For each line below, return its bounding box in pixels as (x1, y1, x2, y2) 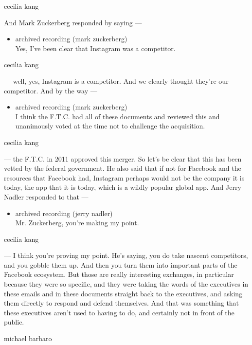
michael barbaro (4, 333, 52, 344)
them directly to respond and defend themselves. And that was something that (4, 298, 239, 308)
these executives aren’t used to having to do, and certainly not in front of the (4, 307, 234, 317)
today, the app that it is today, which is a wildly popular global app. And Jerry (4, 182, 241, 192)
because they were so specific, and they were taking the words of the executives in (4, 279, 249, 289)
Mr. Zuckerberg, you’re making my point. (15, 218, 139, 228)
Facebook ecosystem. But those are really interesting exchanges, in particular (4, 269, 234, 279)
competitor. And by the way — (4, 85, 97, 95)
